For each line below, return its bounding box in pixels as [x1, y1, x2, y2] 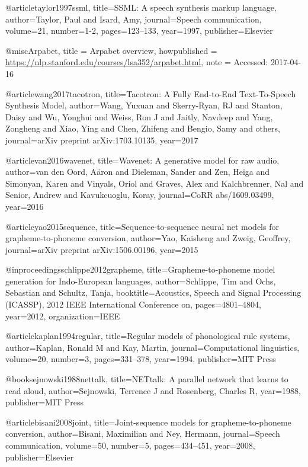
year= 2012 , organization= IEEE [5, 309, 120, 322]
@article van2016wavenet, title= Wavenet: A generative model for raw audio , [5, 153, 280, 166]
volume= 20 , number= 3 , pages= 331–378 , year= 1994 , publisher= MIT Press [5, 353, 276, 365]
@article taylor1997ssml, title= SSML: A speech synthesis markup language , [5, 1, 277, 13]
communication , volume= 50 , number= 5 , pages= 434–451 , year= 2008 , [5, 439, 255, 451]
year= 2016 [5, 200, 44, 212]
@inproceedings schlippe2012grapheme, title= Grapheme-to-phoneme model [5, 263, 275, 276]
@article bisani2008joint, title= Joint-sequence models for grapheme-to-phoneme [5, 415, 291, 428]
